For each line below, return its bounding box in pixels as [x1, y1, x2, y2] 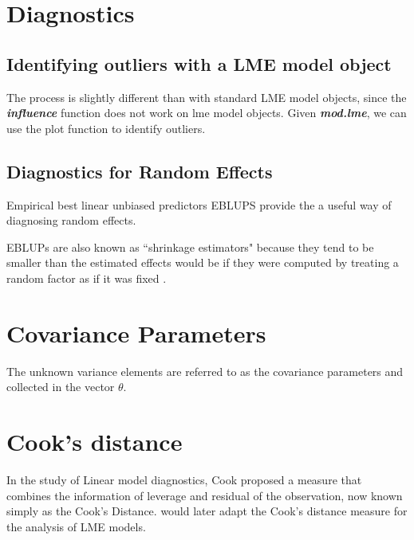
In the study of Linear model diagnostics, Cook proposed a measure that [6, 471, 362, 487]
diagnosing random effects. [6, 212, 136, 229]
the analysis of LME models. [6, 518, 146, 534]
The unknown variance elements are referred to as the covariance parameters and [6, 362, 404, 379]
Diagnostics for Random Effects [6, 158, 273, 183]
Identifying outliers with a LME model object [6, 51, 392, 76]
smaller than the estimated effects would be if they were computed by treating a [6, 254, 399, 271]
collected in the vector [6, 378, 115, 395]
